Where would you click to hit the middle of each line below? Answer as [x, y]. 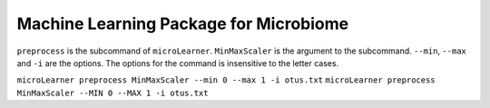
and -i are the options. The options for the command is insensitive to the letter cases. [178, 63]
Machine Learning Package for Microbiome [183, 24]
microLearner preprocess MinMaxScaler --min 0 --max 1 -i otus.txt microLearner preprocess [226, 80]
